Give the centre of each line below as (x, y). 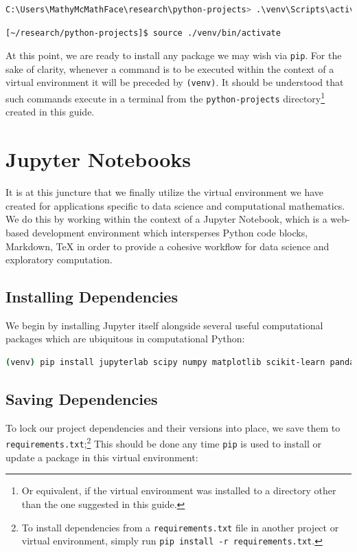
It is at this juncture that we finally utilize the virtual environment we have (165, 192)
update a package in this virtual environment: (102, 457)
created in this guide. (50, 112)
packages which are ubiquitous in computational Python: (125, 339)
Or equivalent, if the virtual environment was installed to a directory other (179, 490)
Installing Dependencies (92, 297)
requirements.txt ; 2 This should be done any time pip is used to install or (164, 443)
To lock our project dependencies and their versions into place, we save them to (173, 427)
